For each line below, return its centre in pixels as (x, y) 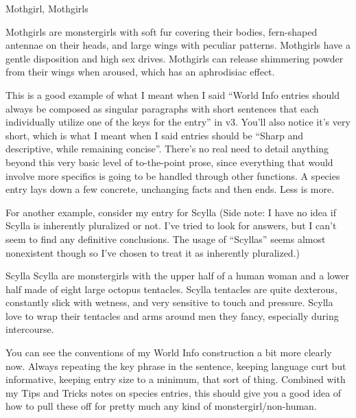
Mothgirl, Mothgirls (47, 8)
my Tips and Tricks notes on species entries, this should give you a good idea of (174, 392)
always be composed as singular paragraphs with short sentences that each (162, 108)
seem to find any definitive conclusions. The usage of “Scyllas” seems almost (166, 239)
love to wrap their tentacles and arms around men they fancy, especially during (172, 315)
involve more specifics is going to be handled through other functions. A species (173, 175)
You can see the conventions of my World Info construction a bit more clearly (169, 352)
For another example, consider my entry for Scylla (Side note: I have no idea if (171, 212)
